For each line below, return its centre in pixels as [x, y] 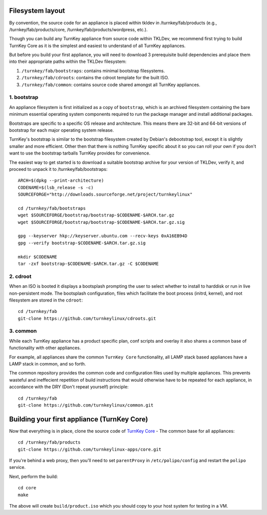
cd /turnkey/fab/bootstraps [52, 208]
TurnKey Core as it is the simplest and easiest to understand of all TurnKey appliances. [97, 46]
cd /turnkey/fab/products [49, 442]
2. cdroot [20, 276]
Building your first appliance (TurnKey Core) [79, 419]
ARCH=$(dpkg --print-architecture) [61, 180]
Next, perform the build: [34, 476]
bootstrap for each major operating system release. [62, 130]
